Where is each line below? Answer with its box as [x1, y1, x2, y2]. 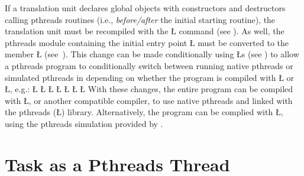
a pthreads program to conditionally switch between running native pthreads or [5, 59, 293, 71]
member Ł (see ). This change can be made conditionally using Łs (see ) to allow [5, 48, 299, 60]
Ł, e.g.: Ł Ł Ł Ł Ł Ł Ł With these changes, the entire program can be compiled [5, 83, 293, 95]
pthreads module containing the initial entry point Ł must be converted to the [5, 36, 289, 48]
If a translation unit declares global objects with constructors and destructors [5, 2, 286, 14]
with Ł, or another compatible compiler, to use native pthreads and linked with [5, 94, 293, 106]
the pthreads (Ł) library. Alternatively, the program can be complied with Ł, [5, 106, 283, 118]
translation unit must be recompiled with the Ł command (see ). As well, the [5, 25, 284, 37]
